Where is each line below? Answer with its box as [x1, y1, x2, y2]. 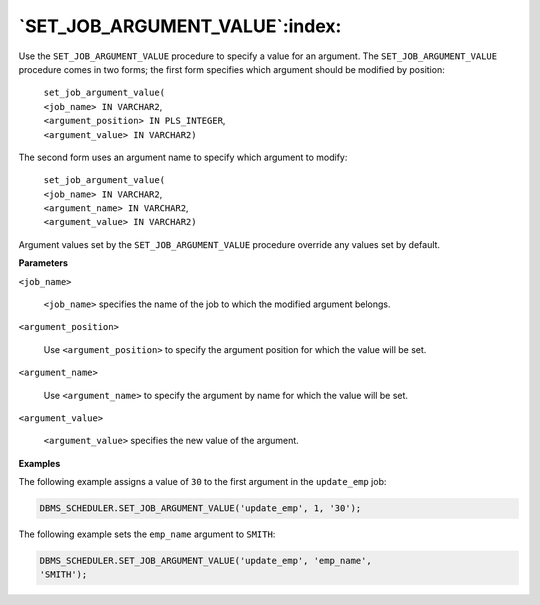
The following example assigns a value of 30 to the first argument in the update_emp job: [18, 476, 387, 488]
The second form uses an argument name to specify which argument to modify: [18, 151, 348, 163]
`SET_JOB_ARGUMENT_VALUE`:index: [18, 15, 342, 37]
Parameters [18, 257, 69, 269]
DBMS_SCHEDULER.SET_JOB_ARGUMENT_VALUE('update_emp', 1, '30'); [39, 503, 362, 514]
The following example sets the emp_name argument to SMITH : [18, 528, 276, 540]
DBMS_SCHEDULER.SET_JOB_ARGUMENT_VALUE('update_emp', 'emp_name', [39, 555, 372, 567]
